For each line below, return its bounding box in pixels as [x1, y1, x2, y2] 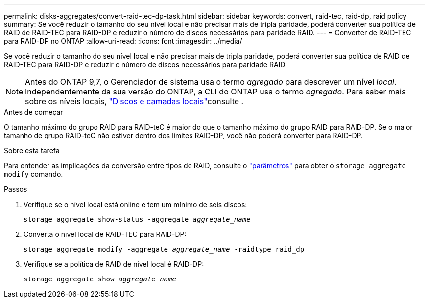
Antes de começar [4, 108, 63, 116]
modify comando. [4, 170, 63, 178]
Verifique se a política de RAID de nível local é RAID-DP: [24, 260, 204, 268]
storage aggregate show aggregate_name [24, 275, 176, 283]
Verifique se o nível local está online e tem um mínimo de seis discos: [24, 200, 247, 209]
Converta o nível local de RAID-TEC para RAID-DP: [24, 230, 187, 238]
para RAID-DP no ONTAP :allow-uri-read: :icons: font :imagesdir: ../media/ [4, 37, 242, 45]
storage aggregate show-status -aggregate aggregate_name [24, 215, 251, 223]
